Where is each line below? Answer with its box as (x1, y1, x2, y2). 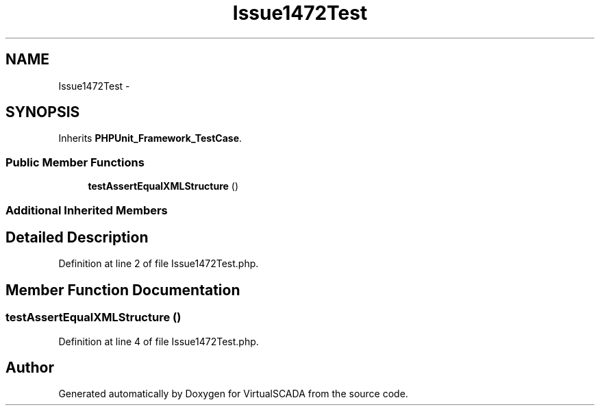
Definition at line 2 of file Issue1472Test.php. (58, 258, 259, 270)
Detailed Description (5, 228, 149, 246)
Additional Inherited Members (5, 203, 168, 217)
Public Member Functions (5, 155, 145, 169)
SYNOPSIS (5, 103, 80, 121)
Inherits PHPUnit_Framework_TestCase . (58, 132, 242, 145)
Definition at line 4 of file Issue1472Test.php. (58, 335, 259, 347)
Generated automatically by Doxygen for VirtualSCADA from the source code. (58, 388, 408, 400)
